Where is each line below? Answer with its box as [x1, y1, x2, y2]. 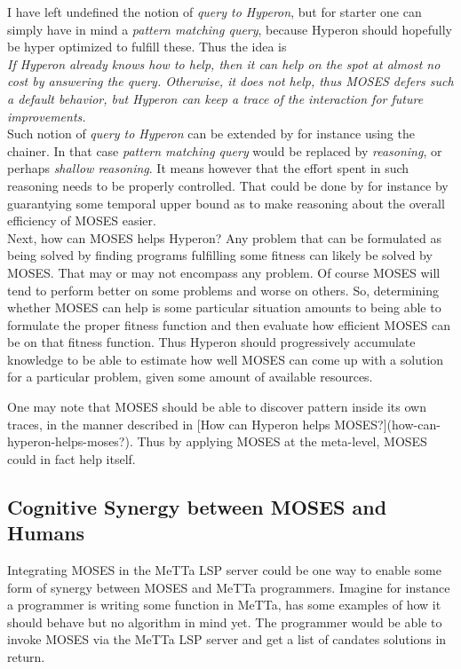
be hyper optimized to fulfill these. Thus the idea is [7, 37, 287, 56]
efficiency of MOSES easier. [7, 211, 156, 230]
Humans [7, 519, 85, 547]
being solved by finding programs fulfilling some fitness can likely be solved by [7, 246, 433, 264]
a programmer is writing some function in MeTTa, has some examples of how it [7, 595, 441, 614]
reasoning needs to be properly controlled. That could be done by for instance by [7, 176, 449, 194]
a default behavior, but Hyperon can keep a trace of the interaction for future [7, 89, 424, 107]
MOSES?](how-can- [334, 414, 441, 433]
